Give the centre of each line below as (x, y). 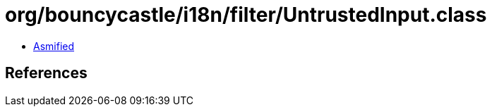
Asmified (54, 46)
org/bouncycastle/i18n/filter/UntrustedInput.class (246, 15)
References (46, 73)
